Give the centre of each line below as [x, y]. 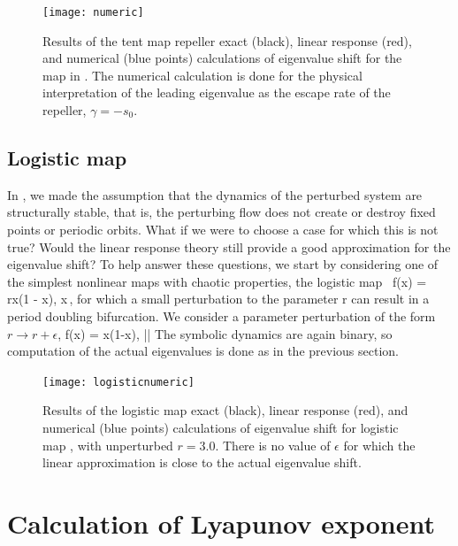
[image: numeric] [93, 12]
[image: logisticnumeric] [118, 382]
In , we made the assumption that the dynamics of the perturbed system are [215, 194]
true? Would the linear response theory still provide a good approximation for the [229, 246]
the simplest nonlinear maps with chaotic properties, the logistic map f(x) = [217, 281]
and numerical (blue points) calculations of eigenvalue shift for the [222, 58]
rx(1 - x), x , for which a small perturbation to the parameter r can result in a [218, 299]
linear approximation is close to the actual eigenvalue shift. [202, 462]
